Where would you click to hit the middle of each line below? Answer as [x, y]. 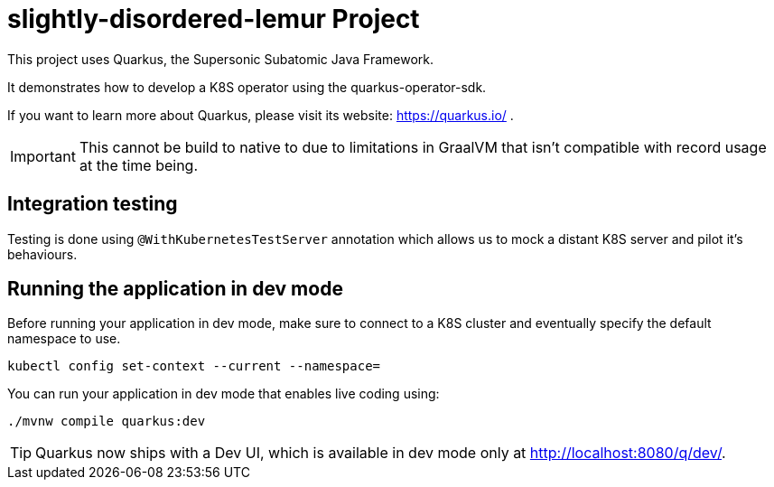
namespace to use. [64, 339]
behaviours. [42, 254]
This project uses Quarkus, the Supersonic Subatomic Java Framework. [220, 59]
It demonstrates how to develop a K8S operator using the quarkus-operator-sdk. [247, 87]
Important [43, 156]
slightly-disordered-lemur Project [214, 19]
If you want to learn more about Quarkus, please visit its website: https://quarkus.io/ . [261, 115]
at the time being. [139, 165]
